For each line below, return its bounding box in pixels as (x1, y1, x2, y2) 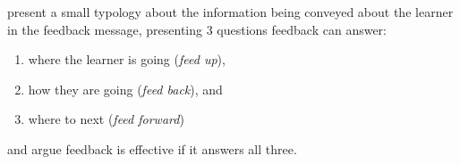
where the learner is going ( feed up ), (28, 50, 226, 69)
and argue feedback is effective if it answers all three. (7, 139, 297, 158)
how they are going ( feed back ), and (28, 79, 223, 98)
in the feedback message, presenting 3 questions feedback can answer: (7, 20, 387, 38)
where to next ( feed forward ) (28, 110, 184, 128)
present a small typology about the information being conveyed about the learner (7, 3, 454, 20)
